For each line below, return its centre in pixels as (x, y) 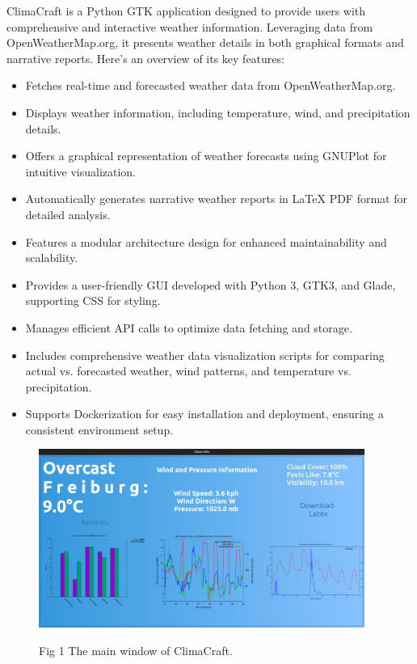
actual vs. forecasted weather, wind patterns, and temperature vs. (188, 371)
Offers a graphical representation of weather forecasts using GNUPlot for (206, 156)
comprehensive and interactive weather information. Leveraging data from (190, 26)
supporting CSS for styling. (93, 300)
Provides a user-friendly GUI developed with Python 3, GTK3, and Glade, (211, 284)
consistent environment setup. (99, 429)
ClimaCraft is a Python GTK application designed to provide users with (186, 11)
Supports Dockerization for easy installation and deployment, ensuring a (204, 414)
